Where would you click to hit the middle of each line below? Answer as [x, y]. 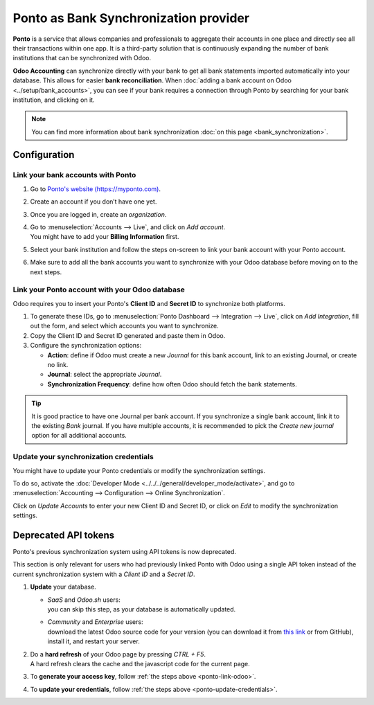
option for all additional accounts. [79, 436]
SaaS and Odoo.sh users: [84, 600]
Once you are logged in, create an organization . [98, 214]
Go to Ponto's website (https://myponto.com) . [95, 189]
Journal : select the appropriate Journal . [105, 375]
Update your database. [63, 587]
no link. [58, 365]
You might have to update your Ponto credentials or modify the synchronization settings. [139, 470]
